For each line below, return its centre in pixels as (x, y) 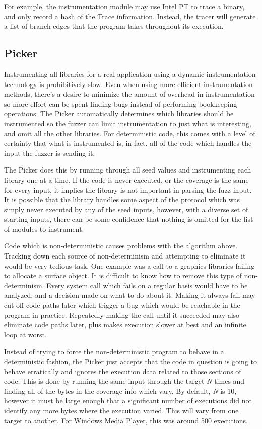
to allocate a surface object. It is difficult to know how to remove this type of (123, 275)
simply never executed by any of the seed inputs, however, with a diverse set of (126, 209)
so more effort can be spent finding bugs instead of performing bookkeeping (121, 103)
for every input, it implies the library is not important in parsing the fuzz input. (128, 189)
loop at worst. (25, 334)
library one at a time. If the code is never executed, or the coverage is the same (126, 179)
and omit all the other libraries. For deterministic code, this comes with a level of (130, 133)
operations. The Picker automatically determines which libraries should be (119, 113)
